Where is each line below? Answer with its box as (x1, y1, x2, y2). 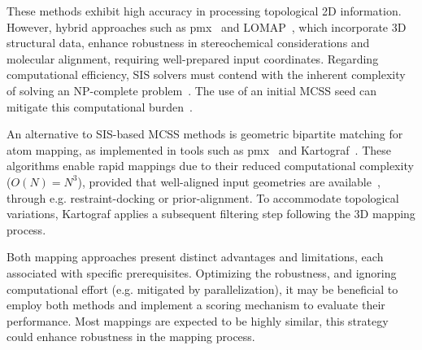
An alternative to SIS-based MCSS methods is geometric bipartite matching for (7, 125, 403, 142)
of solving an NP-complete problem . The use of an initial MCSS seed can (7, 81, 377, 98)
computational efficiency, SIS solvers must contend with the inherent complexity (7, 66, 406, 83)
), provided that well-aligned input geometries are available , (77, 173, 381, 190)
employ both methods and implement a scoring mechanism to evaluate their (7, 296, 385, 313)
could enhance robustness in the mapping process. (7, 328, 255, 345)
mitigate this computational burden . (7, 98, 193, 115)
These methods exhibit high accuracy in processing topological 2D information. (7, 2, 402, 19)
